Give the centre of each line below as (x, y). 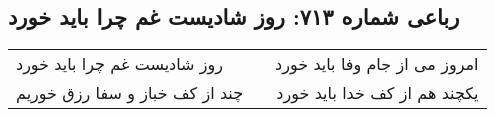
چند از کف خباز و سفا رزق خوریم (130, 93)
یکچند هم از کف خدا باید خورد (377, 93)
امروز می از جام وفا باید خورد (377, 64)
